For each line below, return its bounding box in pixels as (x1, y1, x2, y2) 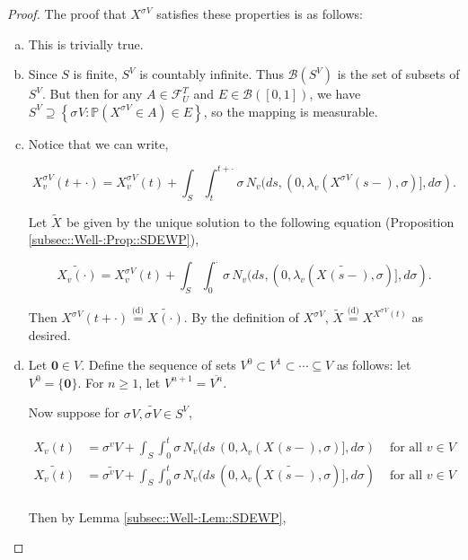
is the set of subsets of (337, 65, 460, 83)
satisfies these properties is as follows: (156, 4, 363, 22)
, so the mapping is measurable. (203, 101, 378, 120)
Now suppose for (28, 403, 120, 422)
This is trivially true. (28, 34, 144, 53)
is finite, (73, 65, 118, 83)
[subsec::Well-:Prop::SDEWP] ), (28, 230, 199, 249)
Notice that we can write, (28, 134, 169, 153)
